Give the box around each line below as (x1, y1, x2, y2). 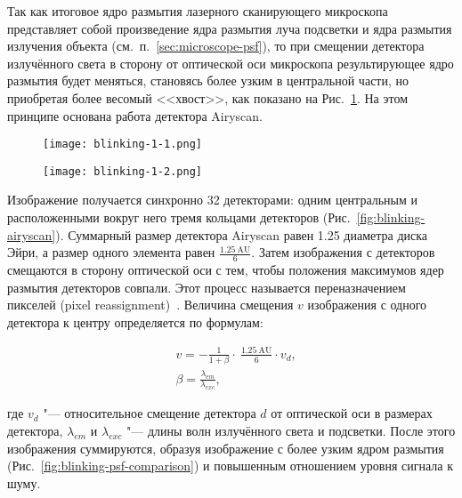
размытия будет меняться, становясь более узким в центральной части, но (7, 71, 409, 90)
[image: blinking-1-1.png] (43, 138, 202, 151)
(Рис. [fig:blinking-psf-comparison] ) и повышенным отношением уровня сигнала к (7, 456, 453, 475)
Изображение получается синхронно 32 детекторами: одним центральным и (7, 190, 418, 209)
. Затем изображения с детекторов (251, 243, 435, 261)
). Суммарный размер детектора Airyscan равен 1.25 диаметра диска (55, 225, 428, 244)
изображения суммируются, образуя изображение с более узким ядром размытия (7, 438, 444, 457)
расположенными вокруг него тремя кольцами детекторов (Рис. (7, 208, 351, 227)
